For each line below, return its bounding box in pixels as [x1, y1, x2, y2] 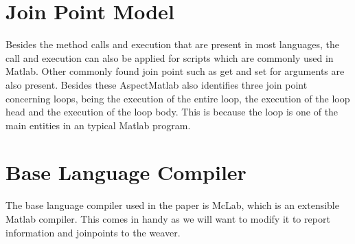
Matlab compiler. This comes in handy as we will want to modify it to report [5, 212, 330, 225]
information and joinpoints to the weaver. [5, 225, 181, 239]
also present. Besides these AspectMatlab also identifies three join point [5, 77, 308, 91]
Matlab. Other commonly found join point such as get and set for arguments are [5, 64, 345, 78]
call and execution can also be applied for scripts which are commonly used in [5, 50, 334, 65]
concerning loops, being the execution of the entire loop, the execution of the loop [5, 91, 350, 105]
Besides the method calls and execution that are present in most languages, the [5, 37, 340, 52]
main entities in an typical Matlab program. [5, 118, 191, 132]
